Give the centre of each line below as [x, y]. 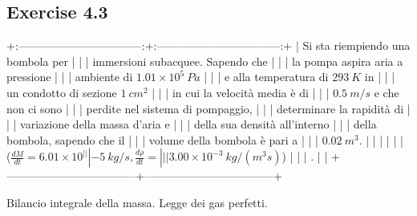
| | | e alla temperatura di [266, 77]
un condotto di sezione [62, 92]
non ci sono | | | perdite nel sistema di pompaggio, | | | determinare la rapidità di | [208, 108]
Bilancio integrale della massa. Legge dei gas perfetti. [137, 202]
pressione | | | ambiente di [70, 77]
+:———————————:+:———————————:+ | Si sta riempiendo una [208, 45]
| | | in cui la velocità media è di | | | [241, 92]
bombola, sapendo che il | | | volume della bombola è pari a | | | [163, 139]
